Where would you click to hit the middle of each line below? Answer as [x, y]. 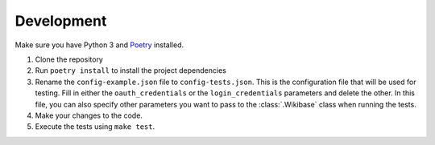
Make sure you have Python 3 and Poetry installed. [99, 45]
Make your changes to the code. [89, 115]
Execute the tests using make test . [95, 127]
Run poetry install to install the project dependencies [131, 70]
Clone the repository [69, 59]
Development [61, 21]
